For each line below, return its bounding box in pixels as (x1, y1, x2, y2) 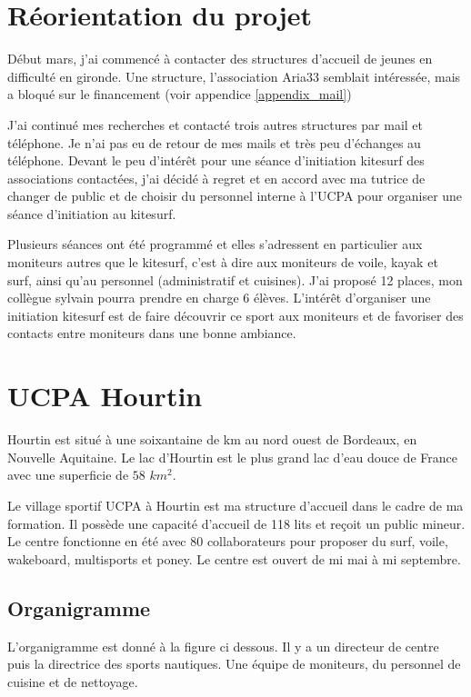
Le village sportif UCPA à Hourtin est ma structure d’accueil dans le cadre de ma (7, 495, 464, 514)
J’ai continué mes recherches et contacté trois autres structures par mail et (7, 115, 424, 134)
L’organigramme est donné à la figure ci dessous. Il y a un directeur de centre (7, 636, 439, 655)
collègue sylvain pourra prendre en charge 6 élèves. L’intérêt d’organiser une (7, 288, 431, 307)
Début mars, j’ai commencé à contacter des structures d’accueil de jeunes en (7, 49, 433, 68)
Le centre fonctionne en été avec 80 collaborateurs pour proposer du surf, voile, (7, 532, 448, 551)
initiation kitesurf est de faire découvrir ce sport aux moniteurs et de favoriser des (7, 305, 464, 324)
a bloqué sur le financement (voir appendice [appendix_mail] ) (7, 85, 352, 104)
